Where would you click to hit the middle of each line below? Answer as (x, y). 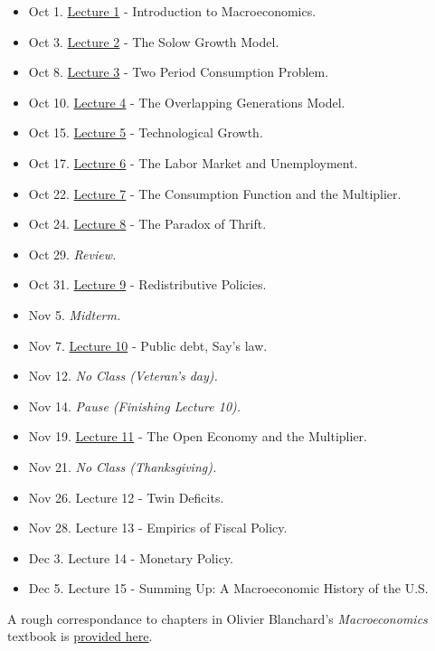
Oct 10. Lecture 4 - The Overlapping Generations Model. (187, 102)
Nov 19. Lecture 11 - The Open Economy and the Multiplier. (198, 436)
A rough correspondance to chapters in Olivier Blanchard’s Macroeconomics (217, 618)
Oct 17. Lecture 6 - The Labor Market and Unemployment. (193, 162)
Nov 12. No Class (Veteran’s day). (123, 376)
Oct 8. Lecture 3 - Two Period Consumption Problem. (179, 72)
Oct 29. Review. (72, 254)
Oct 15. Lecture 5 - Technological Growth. (146, 132)
